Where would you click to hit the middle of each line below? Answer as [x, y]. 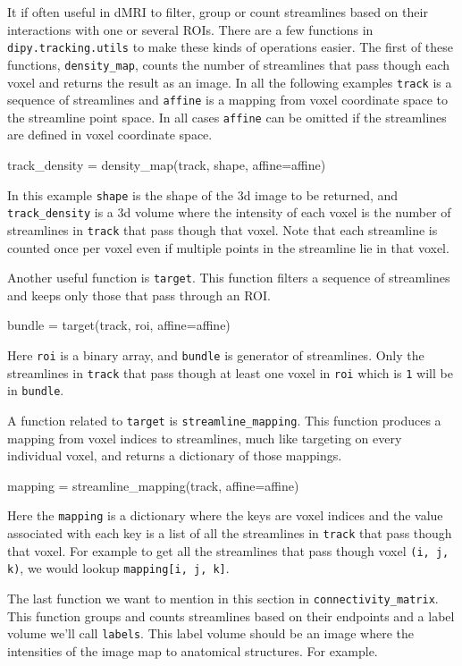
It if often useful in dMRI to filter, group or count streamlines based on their [218, 12]
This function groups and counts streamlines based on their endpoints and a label [231, 615]
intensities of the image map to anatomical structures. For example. [193, 651]
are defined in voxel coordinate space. [110, 135]
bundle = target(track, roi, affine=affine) [119, 325]
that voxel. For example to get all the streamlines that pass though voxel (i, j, [228, 550]
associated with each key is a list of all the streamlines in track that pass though [230, 533]
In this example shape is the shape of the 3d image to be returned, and [203, 194]
